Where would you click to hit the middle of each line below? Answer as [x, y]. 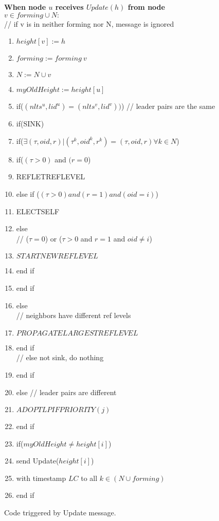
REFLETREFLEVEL [51, 176]
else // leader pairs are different [66, 392]
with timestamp [41, 478]
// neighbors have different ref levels [74, 315]
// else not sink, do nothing [60, 357]
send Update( [38, 461]
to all [89, 478]
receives [69, 7]
